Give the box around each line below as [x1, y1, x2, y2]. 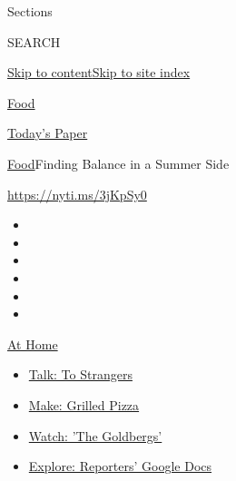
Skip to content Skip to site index [7, 63, 191, 82]
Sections [7, 2, 53, 20]
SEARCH [7, 32, 61, 51]
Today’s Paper [7, 123, 88, 142]
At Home [7, 334, 58, 353]
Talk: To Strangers [28, 365, 133, 384]
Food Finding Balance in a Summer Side [7, 153, 230, 172]
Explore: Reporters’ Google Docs [28, 456, 212, 476]
